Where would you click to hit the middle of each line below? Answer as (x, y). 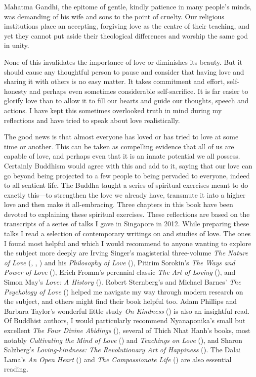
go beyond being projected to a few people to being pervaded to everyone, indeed (127, 175)
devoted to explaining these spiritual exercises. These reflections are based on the (127, 214)
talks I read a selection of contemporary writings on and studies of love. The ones (128, 233)
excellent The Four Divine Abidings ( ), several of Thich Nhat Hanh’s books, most (127, 330)
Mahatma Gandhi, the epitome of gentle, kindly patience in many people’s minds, (128, 6)
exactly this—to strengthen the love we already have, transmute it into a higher (125, 194)
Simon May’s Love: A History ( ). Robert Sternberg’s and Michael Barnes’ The (123, 282)
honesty (16, 91)
